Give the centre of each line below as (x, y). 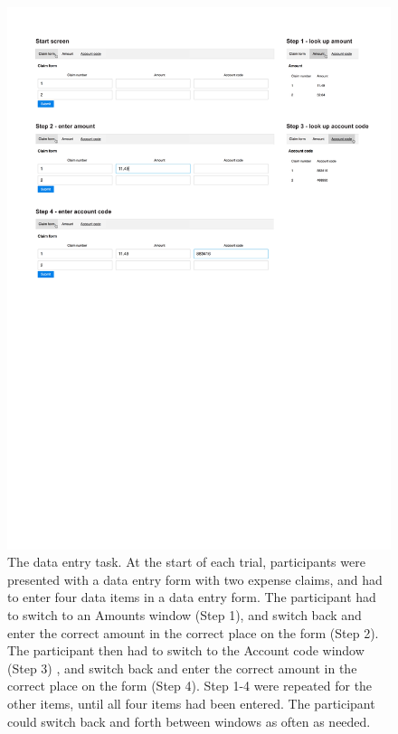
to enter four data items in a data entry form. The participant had (192, 597)
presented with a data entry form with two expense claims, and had (195, 579)
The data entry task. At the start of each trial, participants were (186, 562)
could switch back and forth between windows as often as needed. (189, 721)
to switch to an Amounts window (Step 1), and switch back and (185, 615)
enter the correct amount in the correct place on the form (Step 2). (193, 632)
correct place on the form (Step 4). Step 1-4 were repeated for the (190, 686)
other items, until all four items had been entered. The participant (191, 704)
